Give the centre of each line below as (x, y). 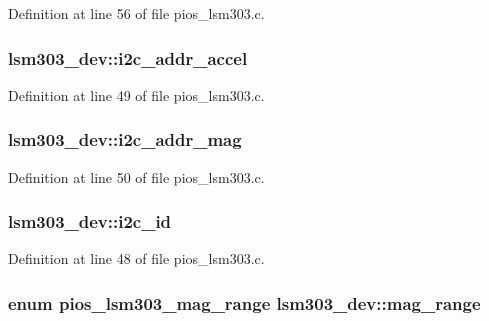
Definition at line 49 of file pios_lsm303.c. (136, 94)
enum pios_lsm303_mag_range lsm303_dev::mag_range (244, 302)
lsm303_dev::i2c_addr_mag (125, 139)
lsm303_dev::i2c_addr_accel (128, 57)
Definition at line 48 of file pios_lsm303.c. (136, 258)
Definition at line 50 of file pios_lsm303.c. (136, 176)
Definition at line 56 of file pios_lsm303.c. (136, 13)
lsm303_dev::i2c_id (90, 221)
